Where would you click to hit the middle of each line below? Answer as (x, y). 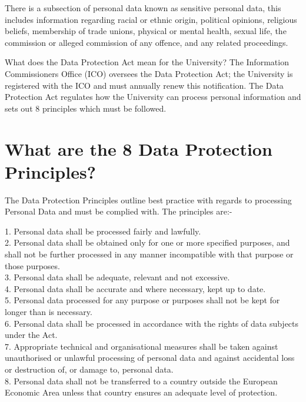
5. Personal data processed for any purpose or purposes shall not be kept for (142, 300)
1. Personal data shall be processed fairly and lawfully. (103, 231)
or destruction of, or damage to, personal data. (89, 369)
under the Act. (31, 335)
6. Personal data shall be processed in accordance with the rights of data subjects (152, 323)
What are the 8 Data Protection (139, 148)
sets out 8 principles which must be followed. (86, 108)
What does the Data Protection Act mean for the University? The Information (147, 62)
